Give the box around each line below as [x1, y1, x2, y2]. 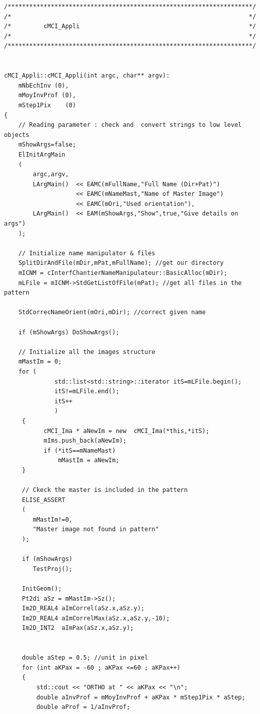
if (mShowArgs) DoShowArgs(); [18, 328, 120, 336]
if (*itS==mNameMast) [43, 447, 116, 454]
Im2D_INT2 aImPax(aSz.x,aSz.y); [22, 624, 134, 632]
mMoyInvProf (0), [18, 92, 76, 99]
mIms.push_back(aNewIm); [43, 437, 127, 445]
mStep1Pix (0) [18, 101, 76, 109]
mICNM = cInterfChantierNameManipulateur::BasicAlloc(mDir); [18, 269, 227, 277]
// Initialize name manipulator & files [18, 249, 155, 257]
